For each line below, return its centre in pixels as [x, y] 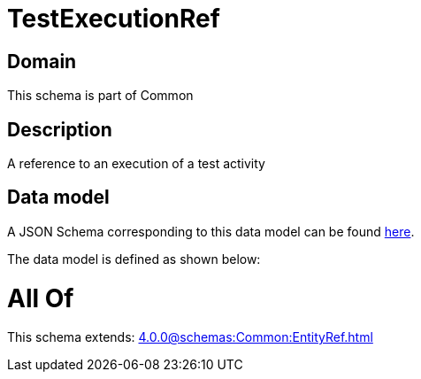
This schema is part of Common [100, 96]
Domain [42, 61]
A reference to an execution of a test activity [136, 164]
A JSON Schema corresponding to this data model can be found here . [211, 231]
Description [60, 129]
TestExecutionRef [114, 19]
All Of [41, 298]
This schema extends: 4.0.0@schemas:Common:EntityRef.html [190, 337]
